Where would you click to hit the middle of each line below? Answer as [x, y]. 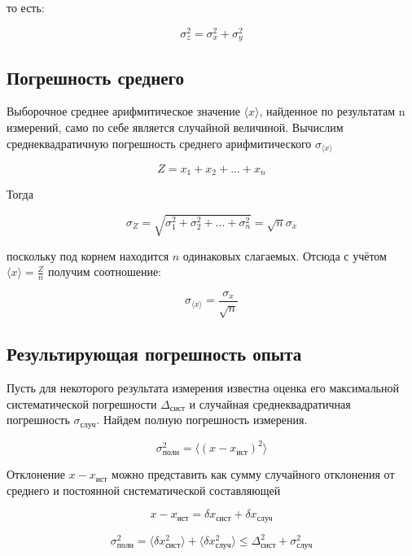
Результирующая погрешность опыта [154, 354]
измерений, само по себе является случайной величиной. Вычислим [175, 127]
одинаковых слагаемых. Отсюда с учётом [285, 255]
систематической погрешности [82, 403]
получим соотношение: [105, 271]
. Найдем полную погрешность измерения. [202, 420]
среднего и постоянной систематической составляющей [144, 490]
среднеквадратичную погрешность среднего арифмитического [159, 143]
